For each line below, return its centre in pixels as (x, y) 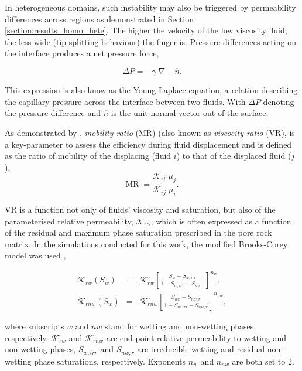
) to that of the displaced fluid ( (234, 156)
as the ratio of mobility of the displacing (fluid (88, 156)
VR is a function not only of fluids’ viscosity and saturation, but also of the (140, 209)
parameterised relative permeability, (69, 221)
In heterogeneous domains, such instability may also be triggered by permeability (150, 7)
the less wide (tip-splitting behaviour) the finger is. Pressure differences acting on (150, 41)
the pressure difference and (53, 113)
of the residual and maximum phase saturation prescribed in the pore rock (138, 232)
